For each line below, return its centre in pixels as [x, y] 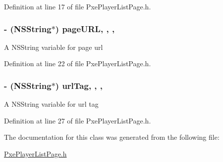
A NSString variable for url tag [51, 104]
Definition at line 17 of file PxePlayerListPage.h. [78, 6]
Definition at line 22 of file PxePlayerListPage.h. [78, 63]
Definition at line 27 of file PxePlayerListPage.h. [78, 120]
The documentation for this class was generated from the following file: [112, 137]
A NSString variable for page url [54, 47]
